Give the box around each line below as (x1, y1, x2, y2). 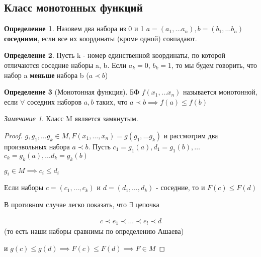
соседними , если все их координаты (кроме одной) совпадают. (4, 33, 197, 43)
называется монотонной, (183, 87, 257, 97)
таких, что (96, 96, 128, 107)
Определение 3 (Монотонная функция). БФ (4, 87, 139, 97)
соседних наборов (27, 96, 82, 107)
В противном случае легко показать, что (4, 199, 127, 209)
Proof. (4, 130, 23, 140)
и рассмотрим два (163, 130, 218, 140)
